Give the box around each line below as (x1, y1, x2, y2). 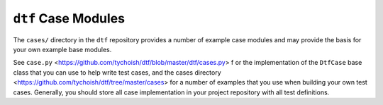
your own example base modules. (13, 45, 112, 54)
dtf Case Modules (13, 11, 126, 26)
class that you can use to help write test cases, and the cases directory (13, 68, 221, 77)
